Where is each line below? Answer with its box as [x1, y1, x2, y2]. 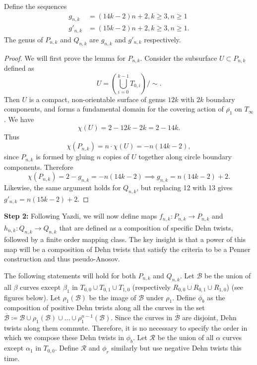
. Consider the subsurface [140, 52, 217, 63]
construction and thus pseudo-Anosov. [4, 253, 120, 264]
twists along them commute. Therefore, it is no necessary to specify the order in [4, 322, 248, 333]
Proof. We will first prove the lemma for [4, 52, 126, 63]
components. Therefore [4, 161, 73, 172]
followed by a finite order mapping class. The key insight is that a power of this [4, 234, 246, 244]
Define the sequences [4, 1, 67, 11]
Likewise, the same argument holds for [4, 182, 121, 193]
